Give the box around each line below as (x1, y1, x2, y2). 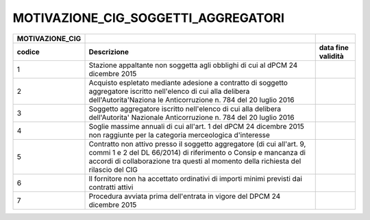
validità (319, 51, 344, 61)
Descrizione (88, 47, 129, 56)
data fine (319, 42, 349, 52)
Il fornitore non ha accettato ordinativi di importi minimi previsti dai (88, 173, 303, 183)
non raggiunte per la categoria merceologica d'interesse (88, 130, 271, 140)
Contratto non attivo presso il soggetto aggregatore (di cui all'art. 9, (88, 139, 306, 149)
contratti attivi (88, 182, 134, 192)
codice (16, 47, 40, 56)
